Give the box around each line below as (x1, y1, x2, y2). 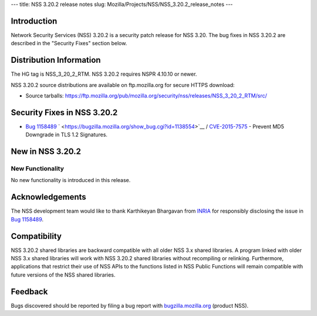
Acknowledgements (11, 192, 86, 202)
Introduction (11, 16, 58, 26)
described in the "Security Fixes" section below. (11, 40, 127, 47)
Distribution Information (11, 55, 101, 65)
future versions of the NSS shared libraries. (11, 271, 116, 278)
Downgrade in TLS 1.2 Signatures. (25, 131, 108, 138)
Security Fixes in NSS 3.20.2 (11, 107, 118, 117)
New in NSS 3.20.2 (11, 147, 82, 157)
